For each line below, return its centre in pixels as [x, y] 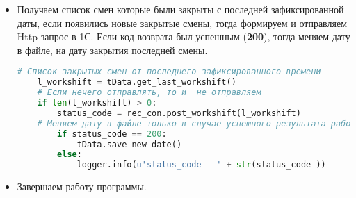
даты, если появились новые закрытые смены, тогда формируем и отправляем [182, 23]
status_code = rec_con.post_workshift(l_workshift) [179, 113]
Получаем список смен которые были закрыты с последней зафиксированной [180, 9]
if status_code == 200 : [112, 134]
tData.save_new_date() [129, 144]
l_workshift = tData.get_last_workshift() [137, 82]
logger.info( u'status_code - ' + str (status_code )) [201, 165]
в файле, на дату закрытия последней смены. [112, 50]
